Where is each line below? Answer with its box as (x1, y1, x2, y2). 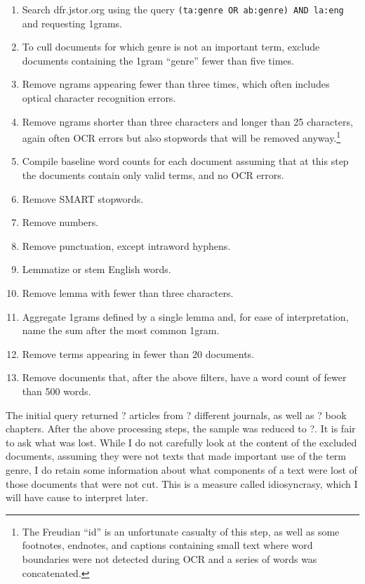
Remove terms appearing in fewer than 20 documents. (22, 346, 255, 361)
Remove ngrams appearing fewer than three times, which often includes (22, 77, 330, 91)
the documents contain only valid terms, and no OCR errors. (22, 168, 284, 182)
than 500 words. (22, 384, 91, 398)
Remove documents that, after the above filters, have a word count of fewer (22, 370, 347, 385)
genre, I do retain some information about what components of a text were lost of (6, 462, 357, 477)
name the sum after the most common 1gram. (22, 323, 220, 338)
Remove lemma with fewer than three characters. (22, 286, 234, 300)
